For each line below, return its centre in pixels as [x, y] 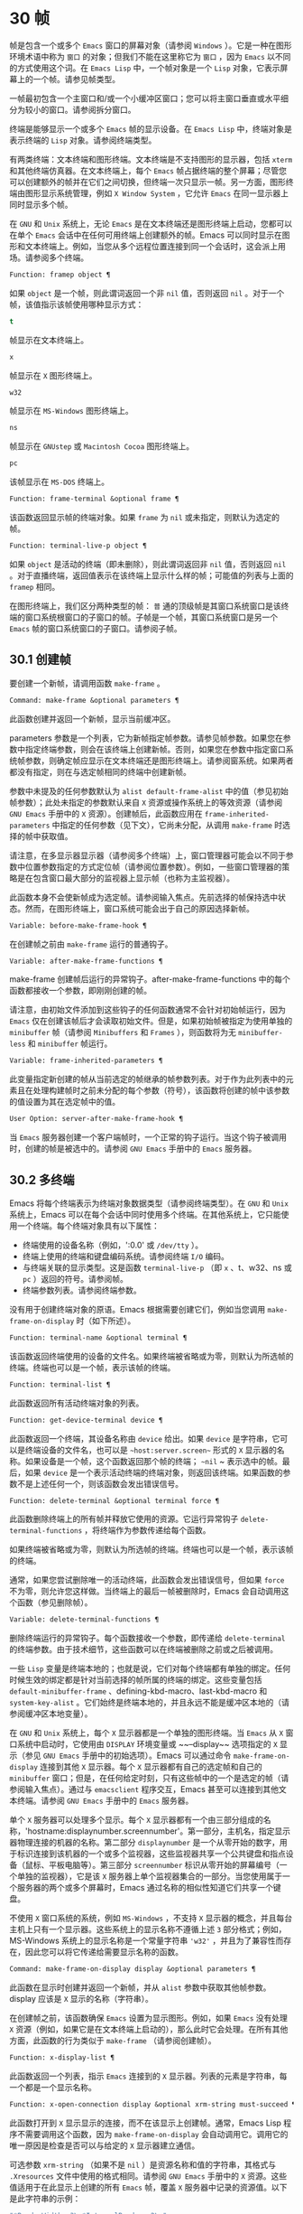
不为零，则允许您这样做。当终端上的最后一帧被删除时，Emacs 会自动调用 [145, 1592]
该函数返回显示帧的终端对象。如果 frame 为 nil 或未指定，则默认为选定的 [145, 518]
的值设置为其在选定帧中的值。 [64, 1102]
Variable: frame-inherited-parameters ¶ [87, 1061]
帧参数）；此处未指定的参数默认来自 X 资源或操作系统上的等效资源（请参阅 [146, 802]
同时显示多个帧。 [41, 204]
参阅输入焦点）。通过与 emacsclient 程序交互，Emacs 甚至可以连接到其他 [144, 1789]
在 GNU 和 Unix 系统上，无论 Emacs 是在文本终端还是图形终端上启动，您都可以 [151, 223]
